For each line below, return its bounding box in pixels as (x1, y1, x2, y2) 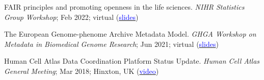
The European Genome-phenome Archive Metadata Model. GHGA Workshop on (4, 29, 256, 39)
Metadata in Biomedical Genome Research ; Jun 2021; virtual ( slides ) (4, 38, 219, 49)
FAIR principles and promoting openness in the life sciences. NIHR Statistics (4, 2, 245, 12)
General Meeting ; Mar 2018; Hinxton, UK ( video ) (4, 65, 159, 76)
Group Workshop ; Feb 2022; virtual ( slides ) (4, 11, 139, 22)
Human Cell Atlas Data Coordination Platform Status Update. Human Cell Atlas (4, 56, 260, 66)
